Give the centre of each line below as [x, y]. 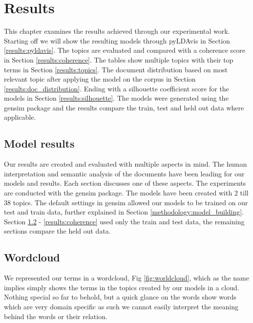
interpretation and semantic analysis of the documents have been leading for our [124, 173]
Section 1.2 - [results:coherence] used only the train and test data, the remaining [124, 221]
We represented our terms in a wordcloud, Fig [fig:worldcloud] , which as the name [126, 278]
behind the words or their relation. [56, 316]
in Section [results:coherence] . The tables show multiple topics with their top [119, 59]
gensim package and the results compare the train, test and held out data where [124, 107]
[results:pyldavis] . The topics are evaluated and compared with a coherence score [125, 50]
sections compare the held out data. [57, 231]
